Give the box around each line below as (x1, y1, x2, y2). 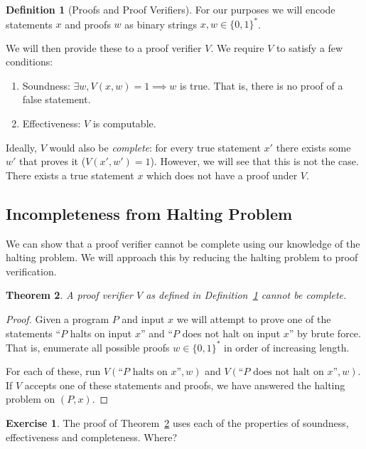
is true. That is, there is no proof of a (180, 78, 343, 93)
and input (122, 312, 165, 327)
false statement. (22, 92, 91, 107)
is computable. (92, 116, 156, 131)
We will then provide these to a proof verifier (6, 40, 202, 55)
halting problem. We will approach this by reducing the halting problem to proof (6, 250, 358, 265)
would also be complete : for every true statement (49, 139, 261, 154)
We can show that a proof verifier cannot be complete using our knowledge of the (6, 236, 360, 250)
